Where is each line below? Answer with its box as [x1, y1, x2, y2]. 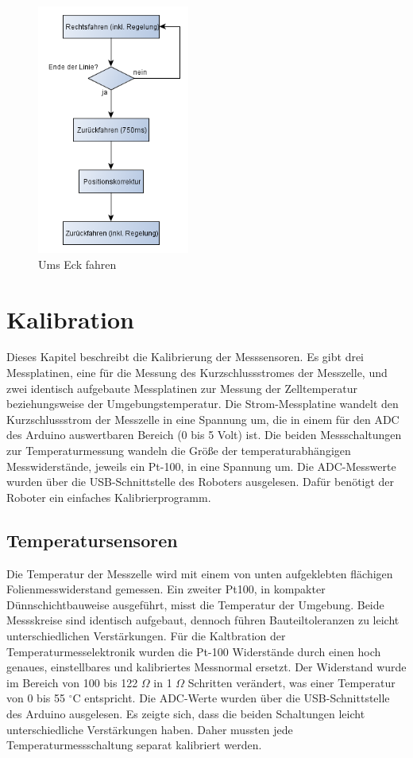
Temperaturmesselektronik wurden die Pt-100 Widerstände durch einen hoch [6, 643, 381, 659]
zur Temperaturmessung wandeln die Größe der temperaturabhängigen [6, 442, 351, 458]
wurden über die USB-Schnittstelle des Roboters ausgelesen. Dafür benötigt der [6, 473, 395, 490]
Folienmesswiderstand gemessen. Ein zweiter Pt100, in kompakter [6, 581, 326, 597]
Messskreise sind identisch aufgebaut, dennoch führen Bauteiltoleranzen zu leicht [6, 612, 399, 628]
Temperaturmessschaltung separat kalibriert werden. [6, 737, 262, 753]
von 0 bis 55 [6, 690, 65, 706]
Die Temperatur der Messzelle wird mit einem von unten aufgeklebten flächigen [6, 565, 393, 581]
